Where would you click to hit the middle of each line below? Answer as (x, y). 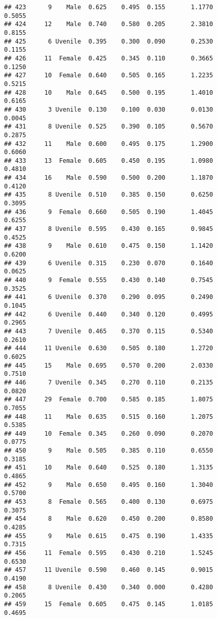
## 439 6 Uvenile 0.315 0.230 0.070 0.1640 (109, 263)
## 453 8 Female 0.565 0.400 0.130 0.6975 (109, 502)
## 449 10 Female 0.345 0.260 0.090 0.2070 (109, 433)
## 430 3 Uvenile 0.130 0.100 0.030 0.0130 (109, 109)
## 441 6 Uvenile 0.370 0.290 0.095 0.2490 (109, 297)
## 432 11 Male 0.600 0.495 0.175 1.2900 (109, 144)
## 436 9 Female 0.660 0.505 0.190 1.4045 (109, 212)
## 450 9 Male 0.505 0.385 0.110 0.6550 (109, 451)
